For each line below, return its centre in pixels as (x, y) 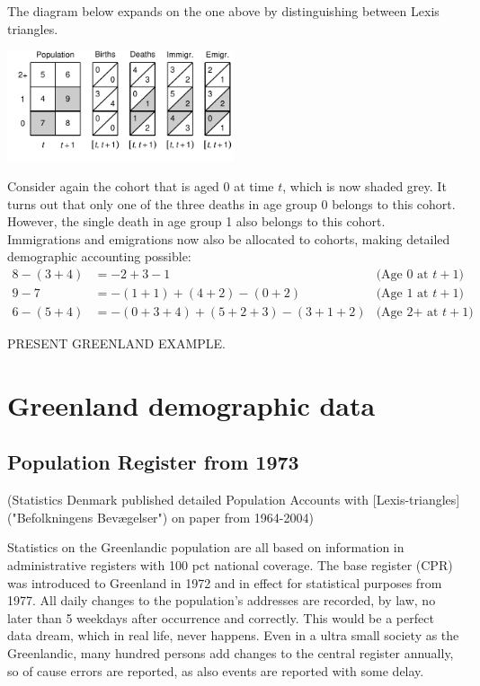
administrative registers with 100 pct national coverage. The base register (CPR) (230, 565)
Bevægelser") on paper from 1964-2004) (205, 517)
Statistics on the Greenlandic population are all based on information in (206, 547)
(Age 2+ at (407, 313)
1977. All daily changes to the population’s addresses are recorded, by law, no (222, 600)
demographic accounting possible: (99, 256)
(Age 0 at (402, 275)
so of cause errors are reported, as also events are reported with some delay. (216, 670)
